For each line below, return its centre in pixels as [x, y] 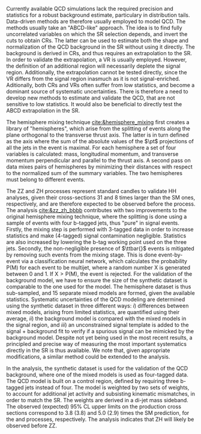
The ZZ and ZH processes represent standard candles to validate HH [91, 191]
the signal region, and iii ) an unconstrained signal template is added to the [97, 325]
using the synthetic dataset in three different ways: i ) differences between [97, 306]
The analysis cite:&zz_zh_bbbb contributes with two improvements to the [97, 210]
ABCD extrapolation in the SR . [43, 111]
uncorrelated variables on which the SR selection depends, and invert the [97, 34]
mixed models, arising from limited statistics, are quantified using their [93, 312]
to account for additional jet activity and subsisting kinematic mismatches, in [100, 394]
